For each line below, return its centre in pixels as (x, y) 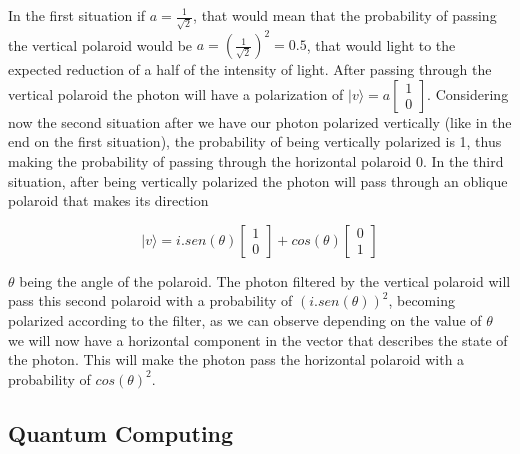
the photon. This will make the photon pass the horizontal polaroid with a (236, 359)
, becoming (421, 300)
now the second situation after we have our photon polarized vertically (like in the (260, 121)
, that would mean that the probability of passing (345, 15)
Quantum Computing (121, 432)
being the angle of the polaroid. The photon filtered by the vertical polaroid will (265, 280)
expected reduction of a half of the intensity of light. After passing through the (250, 69)
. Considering (468, 93)
